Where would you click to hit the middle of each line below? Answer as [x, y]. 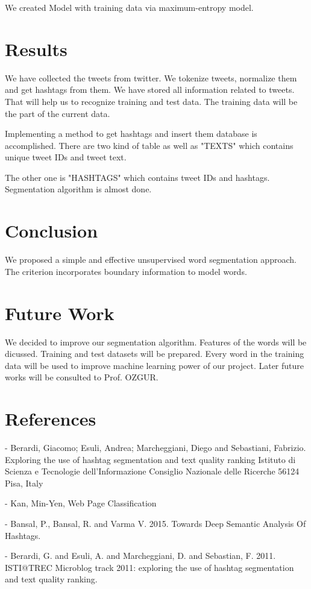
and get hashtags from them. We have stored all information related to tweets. [150, 90]
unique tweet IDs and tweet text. [66, 157]
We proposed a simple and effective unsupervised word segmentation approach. [151, 260]
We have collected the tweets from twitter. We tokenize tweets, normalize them [151, 77]
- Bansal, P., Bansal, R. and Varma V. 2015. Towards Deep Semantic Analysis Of [155, 523]
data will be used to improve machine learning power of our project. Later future [155, 365]
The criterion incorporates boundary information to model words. [126, 271]
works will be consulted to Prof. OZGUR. [82, 377]
